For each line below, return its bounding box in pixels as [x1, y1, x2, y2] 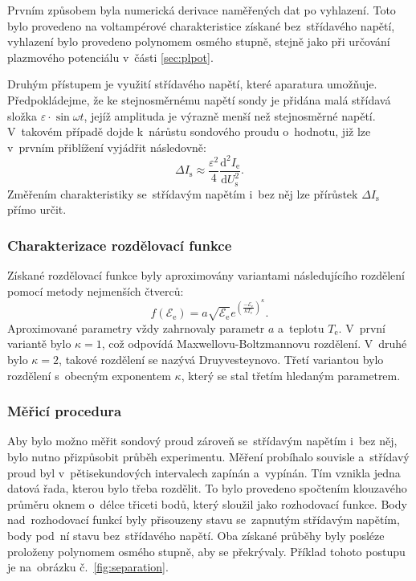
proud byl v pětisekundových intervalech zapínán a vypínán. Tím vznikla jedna [7, 464, 401, 481]
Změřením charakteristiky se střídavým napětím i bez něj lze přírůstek [7, 185, 358, 202]
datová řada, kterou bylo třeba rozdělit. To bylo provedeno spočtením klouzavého [7, 480, 407, 497]
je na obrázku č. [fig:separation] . [7, 558, 169, 575]
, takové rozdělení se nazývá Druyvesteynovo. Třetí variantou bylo [59, 350, 384, 367]
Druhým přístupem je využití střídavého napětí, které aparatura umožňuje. [7, 76, 377, 92]
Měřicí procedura [7, 401, 122, 421]
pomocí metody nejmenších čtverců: [7, 282, 184, 299]
